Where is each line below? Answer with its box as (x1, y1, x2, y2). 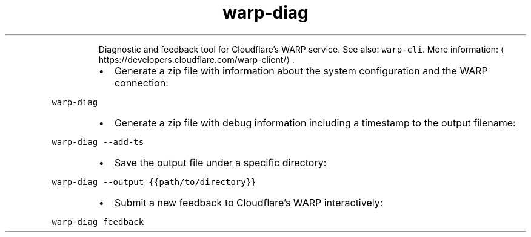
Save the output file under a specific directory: (114, 156, 327, 169)
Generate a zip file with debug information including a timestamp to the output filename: (114, 116, 516, 129)
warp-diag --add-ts (52, 137, 144, 147)
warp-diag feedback (52, 216, 144, 227)
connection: (114, 76, 169, 89)
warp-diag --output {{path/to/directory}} (52, 177, 256, 187)
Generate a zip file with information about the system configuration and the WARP (114, 64, 488, 77)
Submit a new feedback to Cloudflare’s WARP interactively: (114, 196, 383, 209)
